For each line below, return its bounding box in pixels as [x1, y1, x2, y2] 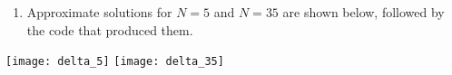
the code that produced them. [26, 20, 193, 39]
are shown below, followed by [282, 3, 445, 21]
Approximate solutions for [26, 3, 172, 21]
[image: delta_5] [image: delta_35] [5, 55, 224, 69]
